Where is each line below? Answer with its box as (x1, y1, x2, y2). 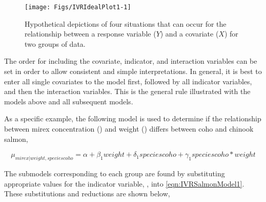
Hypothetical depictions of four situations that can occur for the (25, 18, 227, 29)
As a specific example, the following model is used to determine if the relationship (4, 113, 261, 124)
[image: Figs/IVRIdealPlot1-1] (25, 4, 131, 11)
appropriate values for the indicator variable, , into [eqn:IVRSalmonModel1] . (4, 178, 244, 189)
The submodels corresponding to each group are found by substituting (4, 168, 225, 178)
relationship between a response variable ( (25, 28, 156, 39)
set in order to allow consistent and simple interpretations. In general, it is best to (4, 66, 262, 77)
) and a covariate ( (160, 28, 219, 39)
